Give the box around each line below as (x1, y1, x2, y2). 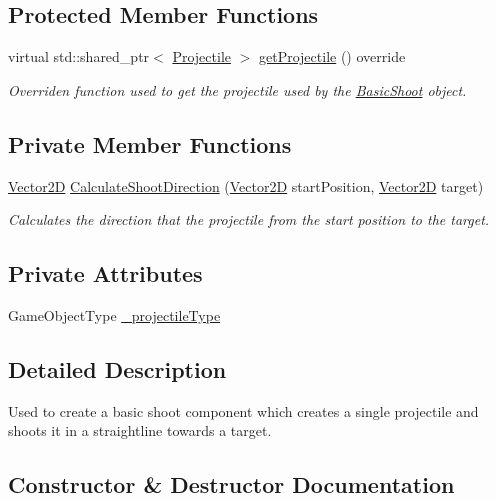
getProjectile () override (259, 46, 406, 67)
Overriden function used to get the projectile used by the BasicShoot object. (8, 79, 467, 100)
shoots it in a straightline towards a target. (8, 420, 272, 441)
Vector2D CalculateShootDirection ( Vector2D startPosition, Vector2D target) (8, 175, 484, 196)
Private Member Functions (8, 128, 292, 159)
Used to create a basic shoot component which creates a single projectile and (8, 400, 479, 421)
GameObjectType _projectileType (8, 304, 221, 325)
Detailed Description (8, 353, 227, 384)
